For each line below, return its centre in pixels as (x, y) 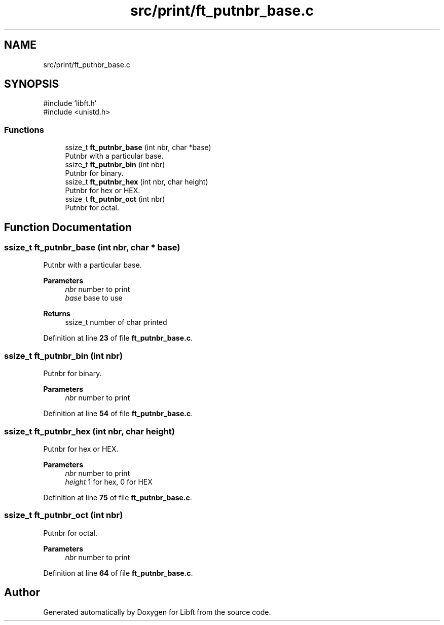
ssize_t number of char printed (116, 322)
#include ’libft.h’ (70, 103)
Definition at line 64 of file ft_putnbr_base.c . (118, 573)
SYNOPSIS (32, 84)
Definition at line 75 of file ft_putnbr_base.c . (118, 497)
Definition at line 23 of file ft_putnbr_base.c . (118, 338)
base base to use (94, 298)
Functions (24, 130)
